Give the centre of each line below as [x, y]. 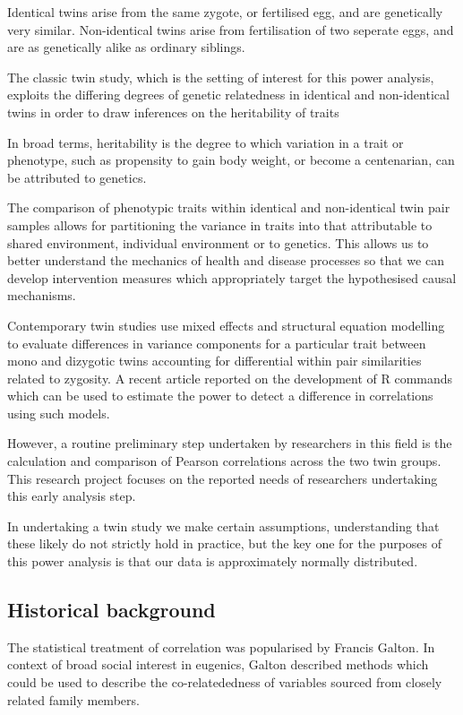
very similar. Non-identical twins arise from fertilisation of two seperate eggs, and [231, 29]
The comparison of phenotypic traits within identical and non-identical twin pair [229, 207]
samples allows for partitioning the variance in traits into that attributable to [220, 224]
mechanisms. [42, 295]
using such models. [59, 413]
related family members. [73, 699]
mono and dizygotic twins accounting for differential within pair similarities [214, 361]
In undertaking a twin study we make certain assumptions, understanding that [223, 525]
